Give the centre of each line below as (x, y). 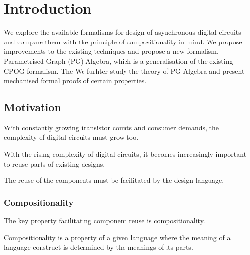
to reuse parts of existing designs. (55, 163)
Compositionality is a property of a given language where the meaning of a (117, 237)
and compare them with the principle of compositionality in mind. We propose (123, 41)
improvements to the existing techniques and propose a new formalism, (111, 51)
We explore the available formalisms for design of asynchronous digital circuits (123, 32)
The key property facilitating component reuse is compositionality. (104, 221)
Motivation (33, 107)
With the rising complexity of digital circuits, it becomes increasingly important (125, 154)
